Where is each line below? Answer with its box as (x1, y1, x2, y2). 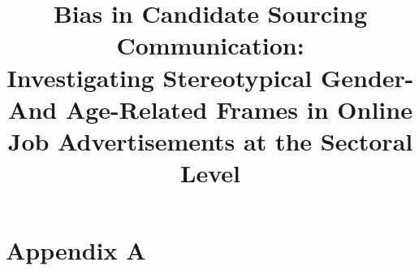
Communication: (116, 28, 305, 62)
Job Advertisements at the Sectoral (7, 124, 413, 157)
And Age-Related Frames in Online (8, 92, 413, 125)
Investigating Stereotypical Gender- (6, 60, 414, 94)
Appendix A (6, 234, 146, 267)
